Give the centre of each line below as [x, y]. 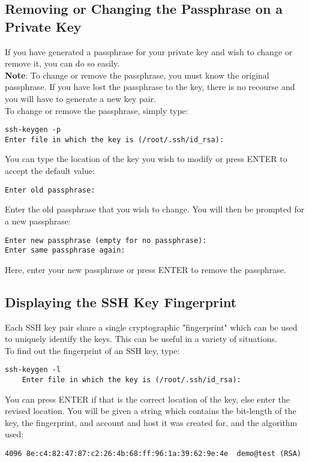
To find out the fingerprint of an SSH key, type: [92, 350]
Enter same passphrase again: [65, 250]
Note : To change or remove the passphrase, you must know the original [137, 75]
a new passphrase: [38, 220]
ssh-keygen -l [33, 370]
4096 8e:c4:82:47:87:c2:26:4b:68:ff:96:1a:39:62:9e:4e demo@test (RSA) [153, 454]
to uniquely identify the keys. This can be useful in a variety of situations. [141, 339]
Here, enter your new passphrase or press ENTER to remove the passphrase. [145, 269]
